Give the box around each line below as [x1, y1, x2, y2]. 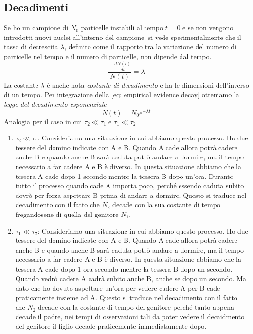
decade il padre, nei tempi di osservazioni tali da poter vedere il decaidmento [15, 311, 245, 321]
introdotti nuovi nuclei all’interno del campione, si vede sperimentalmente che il [4, 32, 241, 42]
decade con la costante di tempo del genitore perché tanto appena [37, 302, 234, 312]
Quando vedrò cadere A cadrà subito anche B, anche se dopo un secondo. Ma [15, 273, 246, 283]
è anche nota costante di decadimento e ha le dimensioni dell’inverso [47, 79, 249, 90]
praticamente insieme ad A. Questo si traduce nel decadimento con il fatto [15, 292, 237, 302]
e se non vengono [182, 22, 234, 33]
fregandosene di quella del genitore [15, 209, 119, 219]
